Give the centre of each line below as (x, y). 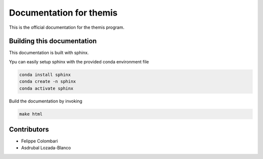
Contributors (29, 129)
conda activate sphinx (46, 88)
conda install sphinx (45, 75)
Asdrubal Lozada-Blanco (46, 148)
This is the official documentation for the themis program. (67, 27)
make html (31, 114)
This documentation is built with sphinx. (49, 53)
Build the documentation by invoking (46, 101)
